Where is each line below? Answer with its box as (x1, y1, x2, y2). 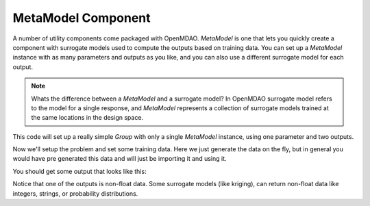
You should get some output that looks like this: (12, 167, 147, 175)
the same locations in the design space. (31, 114, 144, 122)
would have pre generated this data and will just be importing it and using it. (12, 155, 227, 163)
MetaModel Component (12, 10, 151, 25)
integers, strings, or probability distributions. (12, 189, 138, 198)
